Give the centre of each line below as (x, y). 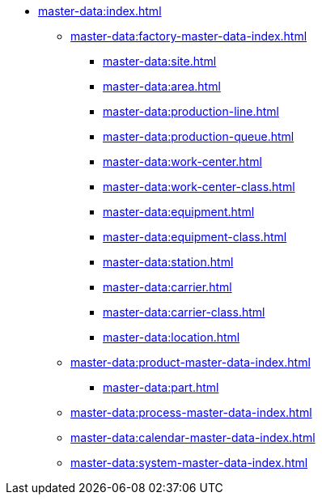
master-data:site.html (160, 61)
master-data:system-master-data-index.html (189, 463)
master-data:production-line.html (191, 111)
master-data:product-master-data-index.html (191, 362)
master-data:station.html (168, 262)
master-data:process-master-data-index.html (191, 412)
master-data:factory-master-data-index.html (189, 36)
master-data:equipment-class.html (195, 237)
